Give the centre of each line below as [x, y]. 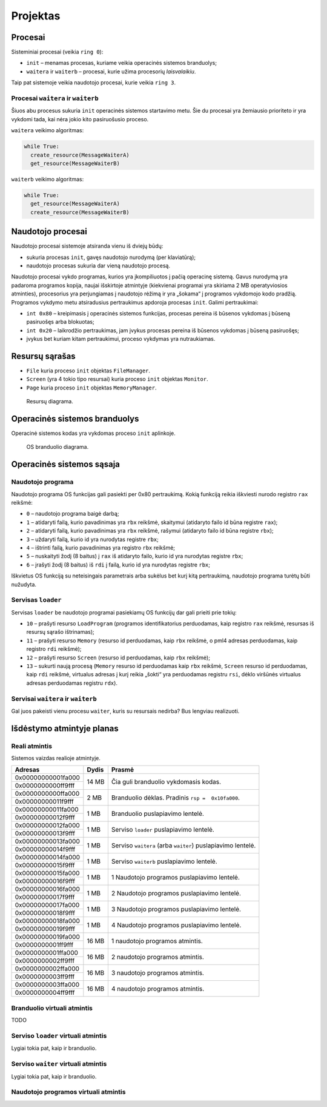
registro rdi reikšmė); [54, 649]
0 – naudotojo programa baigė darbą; [73, 514]
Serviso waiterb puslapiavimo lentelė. [164, 861]
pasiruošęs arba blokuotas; [60, 322]
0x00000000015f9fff [45, 866]
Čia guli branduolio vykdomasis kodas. [166, 781]
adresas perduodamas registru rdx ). [72, 683]
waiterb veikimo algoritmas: [48, 179]
